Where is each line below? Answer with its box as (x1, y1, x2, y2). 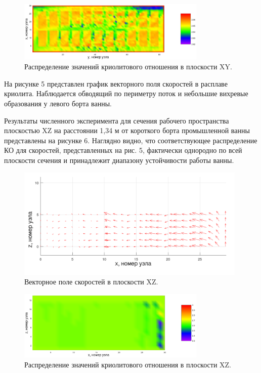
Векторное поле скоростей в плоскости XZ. (24, 276, 158, 287)
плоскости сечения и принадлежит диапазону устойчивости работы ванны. (4, 154, 234, 165)
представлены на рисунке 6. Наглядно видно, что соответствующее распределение (4, 135, 257, 145)
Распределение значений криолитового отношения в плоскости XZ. (24, 359, 231, 370)
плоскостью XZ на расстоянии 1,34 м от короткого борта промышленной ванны (4, 125, 250, 136)
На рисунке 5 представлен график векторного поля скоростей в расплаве (4, 78, 228, 89)
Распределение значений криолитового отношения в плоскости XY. (24, 61, 232, 72)
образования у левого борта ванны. (4, 98, 112, 108)
